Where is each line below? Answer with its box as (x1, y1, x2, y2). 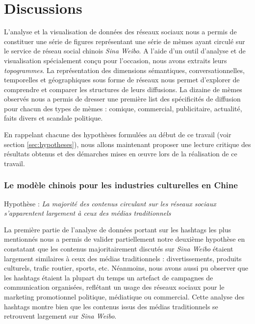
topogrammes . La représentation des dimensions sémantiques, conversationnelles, (4, 65, 245, 75)
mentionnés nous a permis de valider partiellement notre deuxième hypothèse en (4, 234, 245, 244)
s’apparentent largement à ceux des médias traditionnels (4, 208, 171, 218)
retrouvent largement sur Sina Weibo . (4, 311, 117, 321)
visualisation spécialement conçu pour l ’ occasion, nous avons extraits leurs (4, 55, 227, 65)
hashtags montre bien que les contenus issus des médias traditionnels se (4, 301, 218, 311)
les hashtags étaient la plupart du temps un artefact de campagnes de (4, 272, 213, 282)
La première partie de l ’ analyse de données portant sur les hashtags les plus (4, 224, 231, 234)
